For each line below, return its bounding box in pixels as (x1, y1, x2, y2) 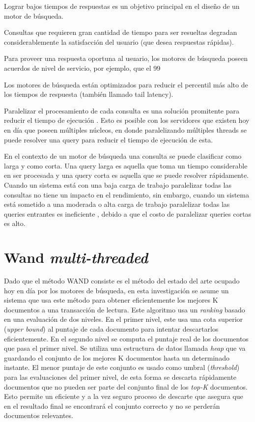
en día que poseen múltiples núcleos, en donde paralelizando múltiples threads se (4, 124, 247, 135)
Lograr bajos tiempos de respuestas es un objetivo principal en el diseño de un (4, 1, 240, 11)
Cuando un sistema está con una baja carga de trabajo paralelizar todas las (4, 179, 231, 190)
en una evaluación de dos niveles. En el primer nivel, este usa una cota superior (4, 314, 243, 324)
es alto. (4, 218, 26, 228)
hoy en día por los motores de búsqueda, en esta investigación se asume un (4, 285, 229, 295)
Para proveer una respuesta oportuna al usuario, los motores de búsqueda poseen (4, 53, 248, 63)
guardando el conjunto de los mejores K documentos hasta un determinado (4, 352, 229, 363)
